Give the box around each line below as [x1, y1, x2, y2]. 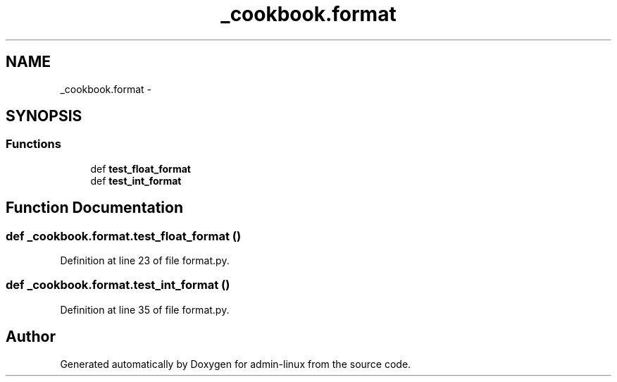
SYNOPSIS [6, 107, 82, 125]
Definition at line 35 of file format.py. [60, 303, 230, 316]
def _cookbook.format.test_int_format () [6, 278, 230, 292]
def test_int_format [90, 174, 182, 187]
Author [6, 328, 56, 346]
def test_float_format [90, 162, 191, 175]
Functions [6, 137, 61, 152]
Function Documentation [6, 199, 183, 217]
